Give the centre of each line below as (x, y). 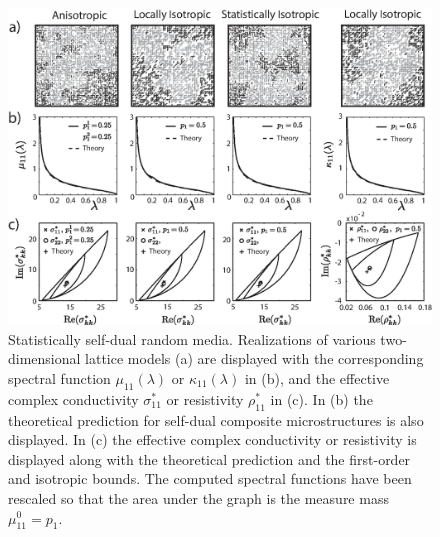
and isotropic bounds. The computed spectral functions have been (210, 478)
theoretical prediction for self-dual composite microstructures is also (216, 419)
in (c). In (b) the (321, 398)
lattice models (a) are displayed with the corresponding (254, 358)
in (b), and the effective (317, 377)
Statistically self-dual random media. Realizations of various (192, 338)
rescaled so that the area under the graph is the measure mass (198, 497)
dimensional (44, 358)
